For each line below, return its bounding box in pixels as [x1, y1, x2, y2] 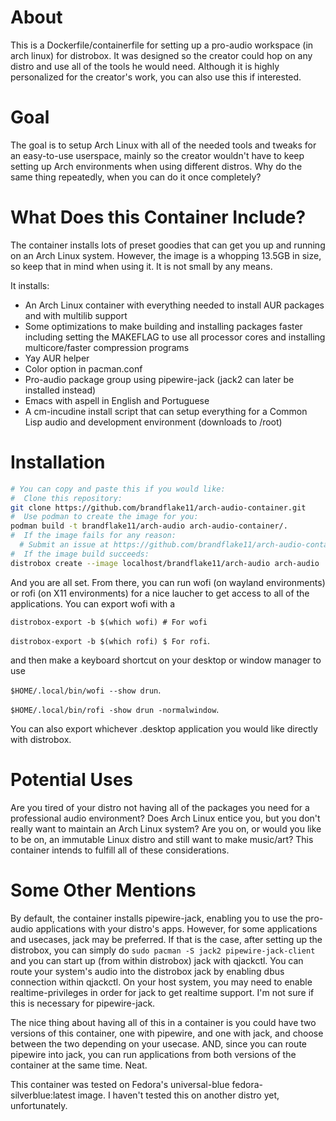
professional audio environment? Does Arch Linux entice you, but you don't [10, 812, 321, 824]
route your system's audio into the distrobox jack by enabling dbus [10, 965, 285, 977]
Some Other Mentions [10, 879, 197, 901]
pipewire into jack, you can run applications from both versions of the [10, 1048, 297, 1060]
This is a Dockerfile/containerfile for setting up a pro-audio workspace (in [10, 39, 314, 51]
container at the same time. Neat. [10, 1059, 148, 1071]
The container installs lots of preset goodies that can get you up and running [10, 239, 326, 251]
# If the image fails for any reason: [10, 531, 177, 541]
